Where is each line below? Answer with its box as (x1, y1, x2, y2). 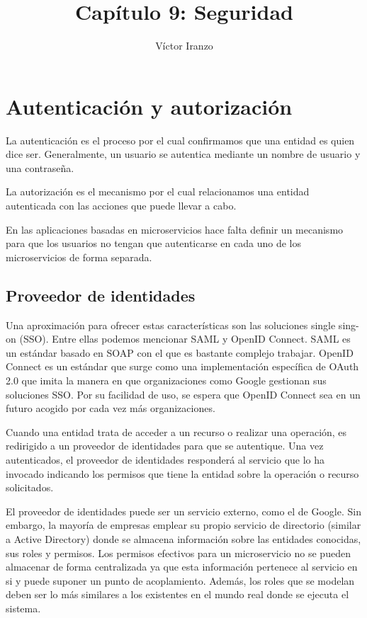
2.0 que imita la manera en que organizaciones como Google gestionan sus (6, 372, 327, 387)
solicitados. (6, 480, 54, 495)
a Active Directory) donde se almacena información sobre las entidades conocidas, (6, 531, 361, 546)
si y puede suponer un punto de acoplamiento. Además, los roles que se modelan (6, 573, 355, 588)
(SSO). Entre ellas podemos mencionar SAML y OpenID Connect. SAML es (19, 331, 351, 346)
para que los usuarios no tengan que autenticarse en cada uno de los (6, 236, 301, 251)
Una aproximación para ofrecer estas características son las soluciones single (6, 317, 336, 332)
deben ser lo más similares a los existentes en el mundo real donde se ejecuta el (6, 587, 349, 602)
